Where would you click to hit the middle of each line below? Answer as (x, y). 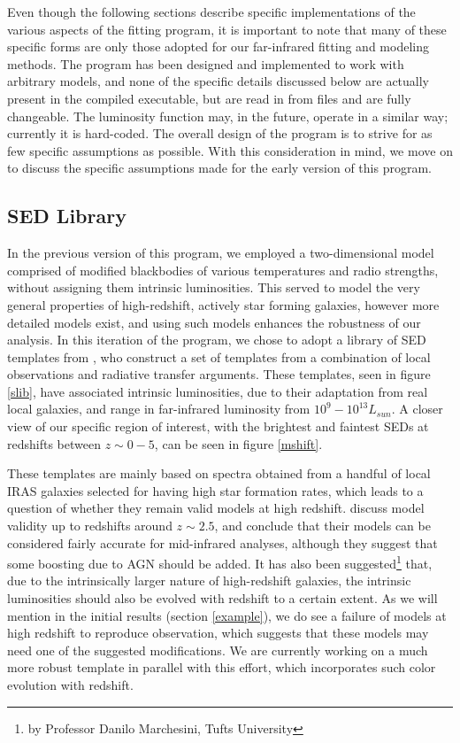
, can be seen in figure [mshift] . (238, 443)
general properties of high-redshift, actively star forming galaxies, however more (223, 304)
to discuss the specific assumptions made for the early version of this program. (219, 168)
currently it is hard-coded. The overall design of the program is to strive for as (220, 133)
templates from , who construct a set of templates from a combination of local (219, 356)
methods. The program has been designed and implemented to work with (206, 63)
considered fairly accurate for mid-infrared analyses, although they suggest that (222, 542)
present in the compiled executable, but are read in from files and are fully (209, 98)
